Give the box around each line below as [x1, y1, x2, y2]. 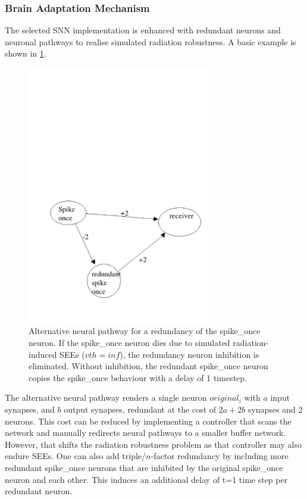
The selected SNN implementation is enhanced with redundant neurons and [5, 24, 281, 36]
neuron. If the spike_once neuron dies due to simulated [29, 336, 230, 348]
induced [29, 348, 57, 360]
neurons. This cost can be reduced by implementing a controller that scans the [5, 414, 292, 427]
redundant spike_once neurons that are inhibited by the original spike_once [5, 461, 283, 473]
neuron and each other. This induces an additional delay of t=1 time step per [5, 473, 288, 485]
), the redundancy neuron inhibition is [120, 348, 259, 360]
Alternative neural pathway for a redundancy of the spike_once [29, 325, 261, 337]
